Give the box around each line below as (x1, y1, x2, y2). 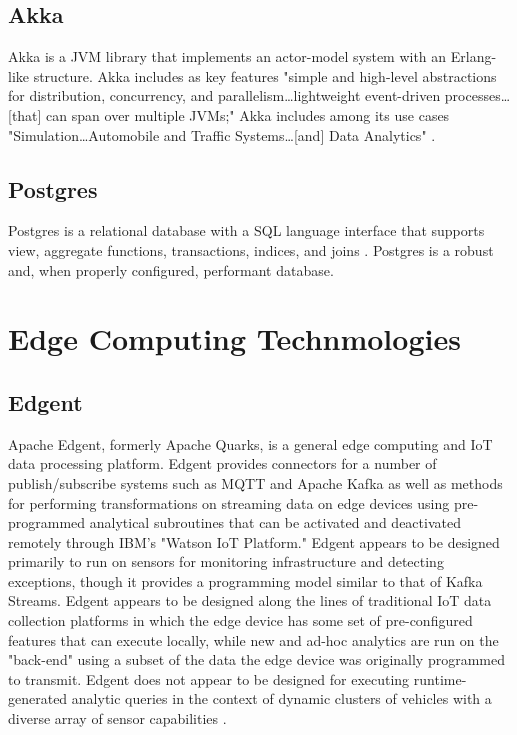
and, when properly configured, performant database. (8, 259, 334, 280)
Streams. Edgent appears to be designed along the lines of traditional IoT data (8, 590, 492, 611)
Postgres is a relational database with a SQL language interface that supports (8, 220, 485, 241)
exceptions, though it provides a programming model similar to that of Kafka (8, 570, 483, 591)
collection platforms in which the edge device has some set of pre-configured (8, 610, 473, 631)
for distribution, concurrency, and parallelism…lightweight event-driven (8, 85, 441, 106)
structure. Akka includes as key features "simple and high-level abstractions (33, 65, 497, 86)
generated (8, 688, 68, 709)
